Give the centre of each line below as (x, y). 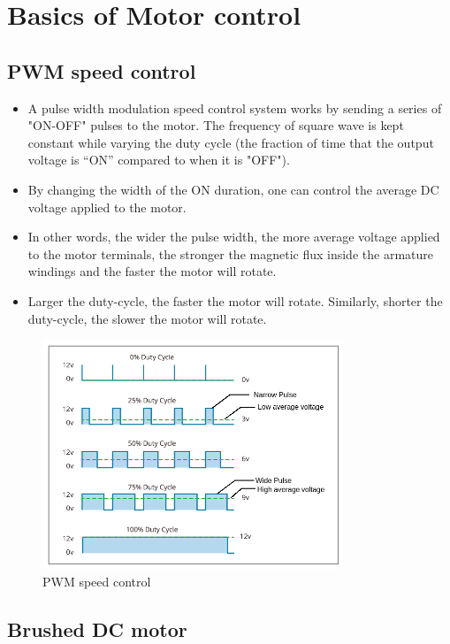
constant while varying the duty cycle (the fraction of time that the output (231, 142)
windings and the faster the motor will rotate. (152, 271)
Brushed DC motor (97, 629)
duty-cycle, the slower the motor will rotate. (147, 318)
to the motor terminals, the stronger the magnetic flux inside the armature (230, 253)
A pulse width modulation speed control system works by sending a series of (235, 107)
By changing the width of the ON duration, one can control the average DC (233, 189)
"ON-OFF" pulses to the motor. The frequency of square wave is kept (216, 125)
